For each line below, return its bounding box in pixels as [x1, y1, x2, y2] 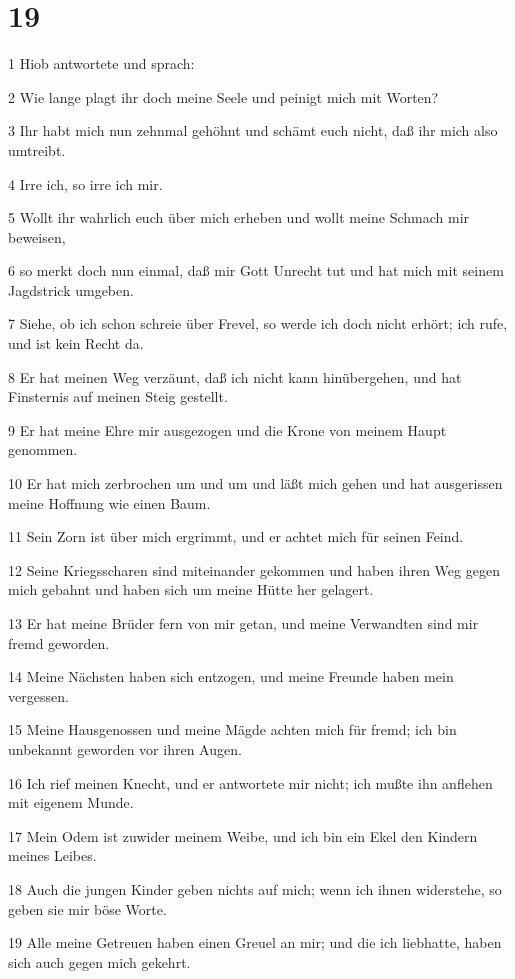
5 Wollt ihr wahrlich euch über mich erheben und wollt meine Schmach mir [8, 207, 470, 228]
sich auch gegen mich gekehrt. [8, 951, 191, 972]
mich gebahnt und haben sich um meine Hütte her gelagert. [8, 579, 374, 600]
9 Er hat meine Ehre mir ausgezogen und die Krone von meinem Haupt [8, 419, 447, 440]
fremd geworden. [8, 632, 110, 653]
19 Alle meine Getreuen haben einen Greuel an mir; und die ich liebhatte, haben [8, 932, 502, 953]
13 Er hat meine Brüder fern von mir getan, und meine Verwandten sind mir [8, 613, 479, 633]
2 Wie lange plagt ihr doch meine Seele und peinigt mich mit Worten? [8, 86, 439, 107]
